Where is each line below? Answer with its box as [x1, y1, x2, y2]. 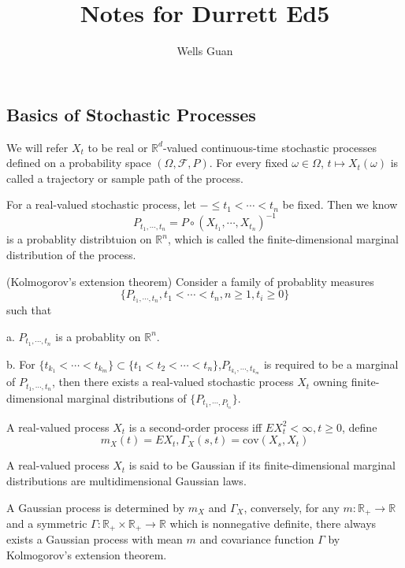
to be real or [87, 139, 148, 155]
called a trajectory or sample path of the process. [6, 169, 243, 186]
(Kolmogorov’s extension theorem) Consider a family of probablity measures [6, 273, 374, 289]
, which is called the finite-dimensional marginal [167, 231, 399, 247]
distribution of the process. [6, 247, 136, 262]
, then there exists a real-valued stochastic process [52, 373, 294, 390]
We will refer [6, 139, 69, 155]
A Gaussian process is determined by [6, 499, 185, 515]
